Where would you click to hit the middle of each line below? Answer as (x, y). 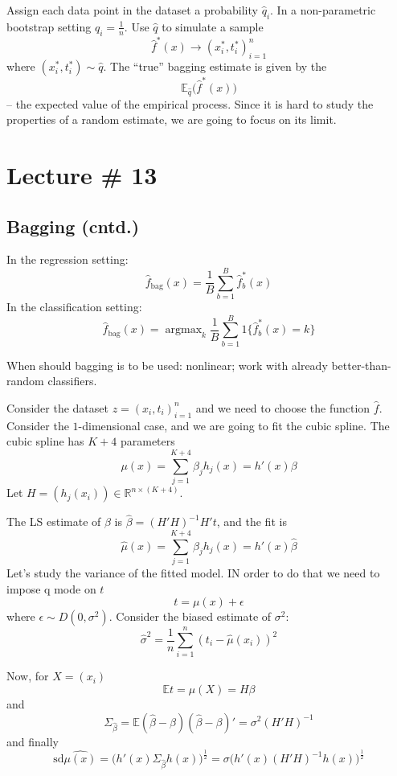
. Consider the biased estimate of (190, 616)
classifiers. (72, 381)
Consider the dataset (57, 407)
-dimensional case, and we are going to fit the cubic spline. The (234, 425)
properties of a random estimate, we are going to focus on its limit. (172, 119)
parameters (147, 441)
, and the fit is (252, 521)
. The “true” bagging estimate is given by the (215, 66)
